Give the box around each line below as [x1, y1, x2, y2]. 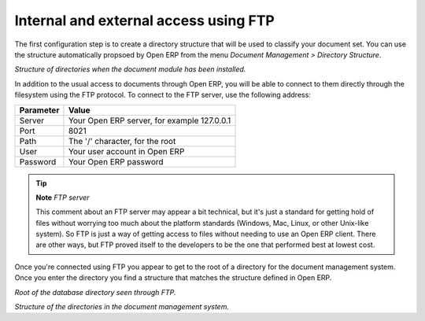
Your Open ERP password [68, 156, 164, 167]
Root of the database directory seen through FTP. [14, 287, 176, 297]
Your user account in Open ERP [68, 146, 185, 157]
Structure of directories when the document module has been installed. [14, 65, 246, 74]
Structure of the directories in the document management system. [14, 302, 230, 312]
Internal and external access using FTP [14, 12, 275, 29]
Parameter [19, 105, 60, 116]
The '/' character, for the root [68, 135, 176, 146]
